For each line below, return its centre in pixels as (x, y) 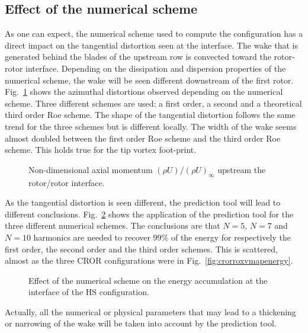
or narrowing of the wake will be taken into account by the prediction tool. (141, 323)
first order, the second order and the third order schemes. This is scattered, (141, 249)
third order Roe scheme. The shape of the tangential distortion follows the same (150, 115)
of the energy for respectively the (231, 237)
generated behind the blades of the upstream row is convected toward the (138, 57)
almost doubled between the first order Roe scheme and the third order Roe (143, 138)
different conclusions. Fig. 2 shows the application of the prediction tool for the (149, 214)
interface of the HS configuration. (89, 292)
